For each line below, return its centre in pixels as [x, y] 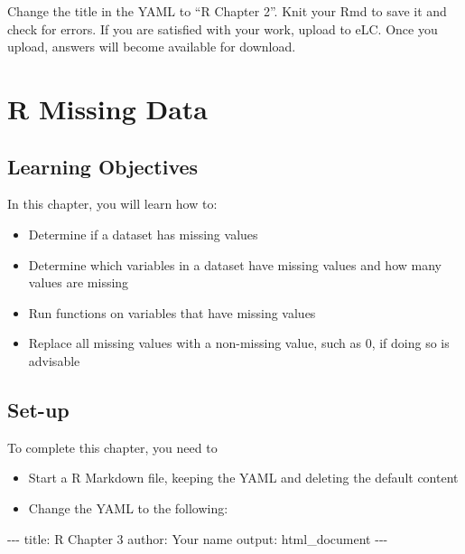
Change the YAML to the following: [128, 507]
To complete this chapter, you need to [112, 447]
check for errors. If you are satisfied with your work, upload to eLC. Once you [223, 28]
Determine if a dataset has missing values [143, 234]
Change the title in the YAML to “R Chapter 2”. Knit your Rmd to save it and [227, 11]
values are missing [79, 282]
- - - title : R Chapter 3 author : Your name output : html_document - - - [198, 538]
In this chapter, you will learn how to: [112, 204]
